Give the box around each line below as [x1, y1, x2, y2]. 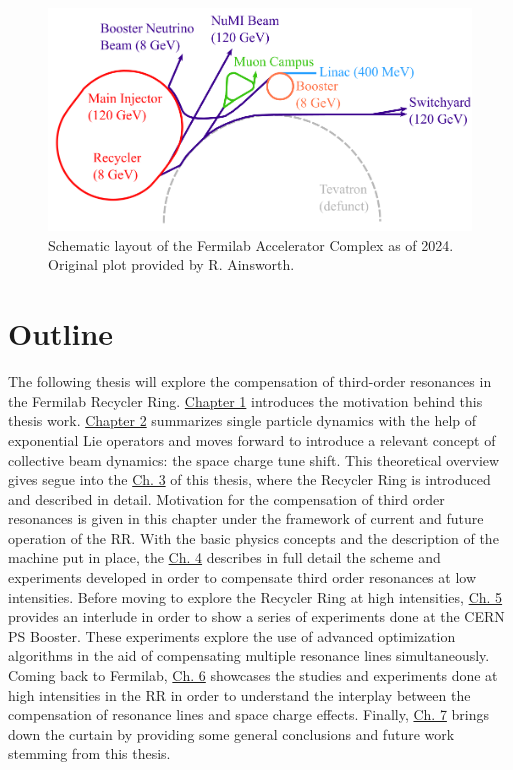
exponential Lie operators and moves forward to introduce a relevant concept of [8, 429, 496, 450]
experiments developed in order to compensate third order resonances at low [8, 567, 477, 588]
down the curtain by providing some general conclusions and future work [8, 723, 455, 744]
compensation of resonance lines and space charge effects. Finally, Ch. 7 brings [8, 704, 490, 725]
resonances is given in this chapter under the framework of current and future [8, 508, 484, 529]
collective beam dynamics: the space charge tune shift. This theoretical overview [8, 449, 500, 470]
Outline [8, 313, 114, 354]
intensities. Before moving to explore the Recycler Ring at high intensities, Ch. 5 [8, 586, 503, 607]
